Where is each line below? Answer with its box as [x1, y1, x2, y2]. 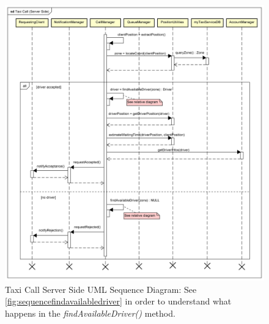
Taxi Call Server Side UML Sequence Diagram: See [5, 283, 197, 295]
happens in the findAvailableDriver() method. [5, 307, 175, 320]
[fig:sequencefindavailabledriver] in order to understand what [5, 295, 232, 308]
